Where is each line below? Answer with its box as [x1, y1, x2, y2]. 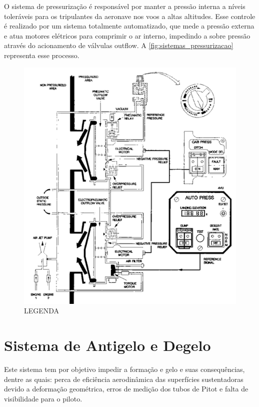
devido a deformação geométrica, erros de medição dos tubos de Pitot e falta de [4, 383, 248, 394]
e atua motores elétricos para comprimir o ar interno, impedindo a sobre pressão [4, 30, 250, 41]
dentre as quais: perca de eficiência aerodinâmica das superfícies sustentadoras [4, 373, 243, 384]
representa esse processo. [4, 50, 79, 60]
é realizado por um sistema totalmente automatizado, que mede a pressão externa [4, 21, 254, 31]
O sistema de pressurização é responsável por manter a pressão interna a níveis [4, 1, 245, 11]
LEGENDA [24, 305, 59, 316]
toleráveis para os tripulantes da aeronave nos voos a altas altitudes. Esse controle [4, 11, 255, 21]
